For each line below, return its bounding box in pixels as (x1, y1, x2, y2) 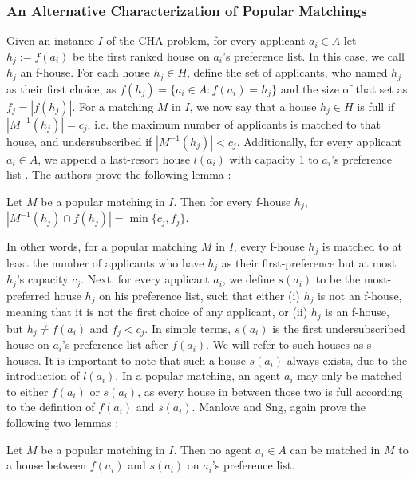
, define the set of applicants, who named (187, 64, 388, 81)
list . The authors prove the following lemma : (6, 166, 231, 183)
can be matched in (290, 441, 381, 457)
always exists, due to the (287, 351, 408, 368)
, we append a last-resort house (38, 150, 191, 167)
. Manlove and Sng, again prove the (192, 398, 366, 415)
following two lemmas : (6, 414, 119, 431)
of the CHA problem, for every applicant (106, 32, 306, 49)
